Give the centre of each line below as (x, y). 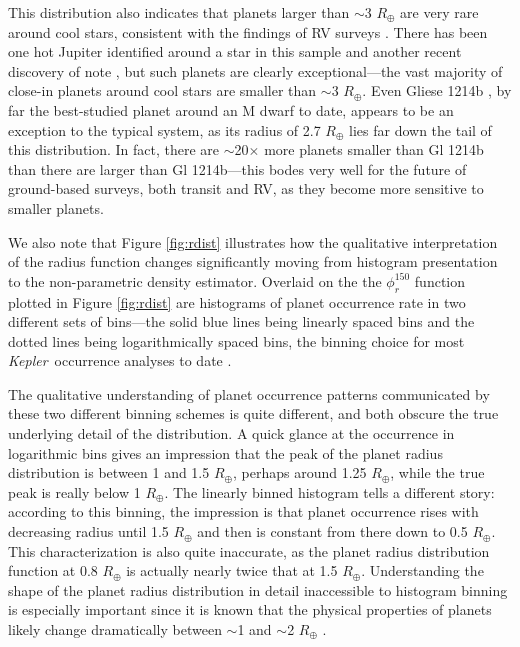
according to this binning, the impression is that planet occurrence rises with (243, 511)
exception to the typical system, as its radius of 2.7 (164, 129)
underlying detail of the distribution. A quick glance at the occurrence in (231, 433)
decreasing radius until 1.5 (88, 531)
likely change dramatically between (115, 629)
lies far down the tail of (420, 129)
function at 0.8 (53, 570)
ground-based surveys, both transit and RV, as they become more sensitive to (246, 188)
